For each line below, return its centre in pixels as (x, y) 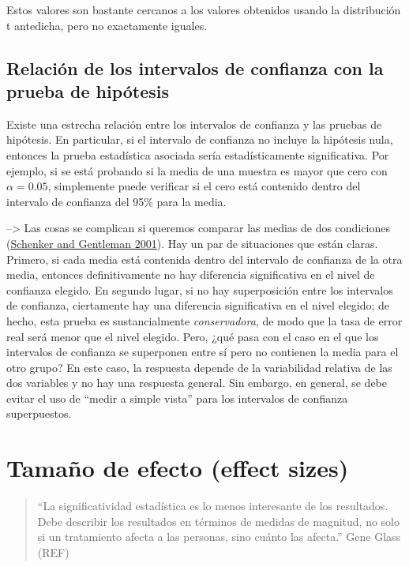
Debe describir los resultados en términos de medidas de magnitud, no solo (219, 521)
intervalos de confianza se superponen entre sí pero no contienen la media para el (203, 352)
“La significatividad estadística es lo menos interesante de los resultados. (213, 506)
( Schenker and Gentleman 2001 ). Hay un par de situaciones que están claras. (192, 243)
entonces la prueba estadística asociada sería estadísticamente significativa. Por (198, 154)
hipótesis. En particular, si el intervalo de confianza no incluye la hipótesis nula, (200, 139)
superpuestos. (39, 413)
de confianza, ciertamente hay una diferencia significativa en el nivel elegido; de (198, 305)
